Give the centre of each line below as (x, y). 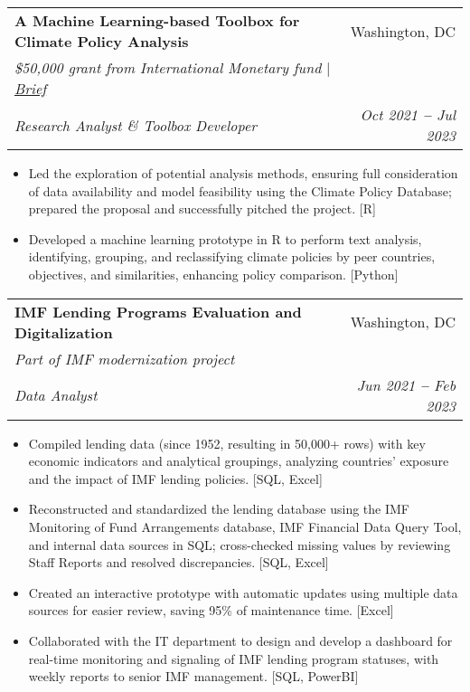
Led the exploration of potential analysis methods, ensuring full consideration (243, 173)
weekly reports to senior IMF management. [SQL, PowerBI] (193, 676)
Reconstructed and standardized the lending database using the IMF (219, 509)
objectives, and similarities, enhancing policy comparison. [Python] (213, 274)
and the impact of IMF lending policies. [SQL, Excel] (175, 478)
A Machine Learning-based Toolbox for (157, 20)
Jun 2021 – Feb (406, 384)
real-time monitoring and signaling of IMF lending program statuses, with (234, 658)
